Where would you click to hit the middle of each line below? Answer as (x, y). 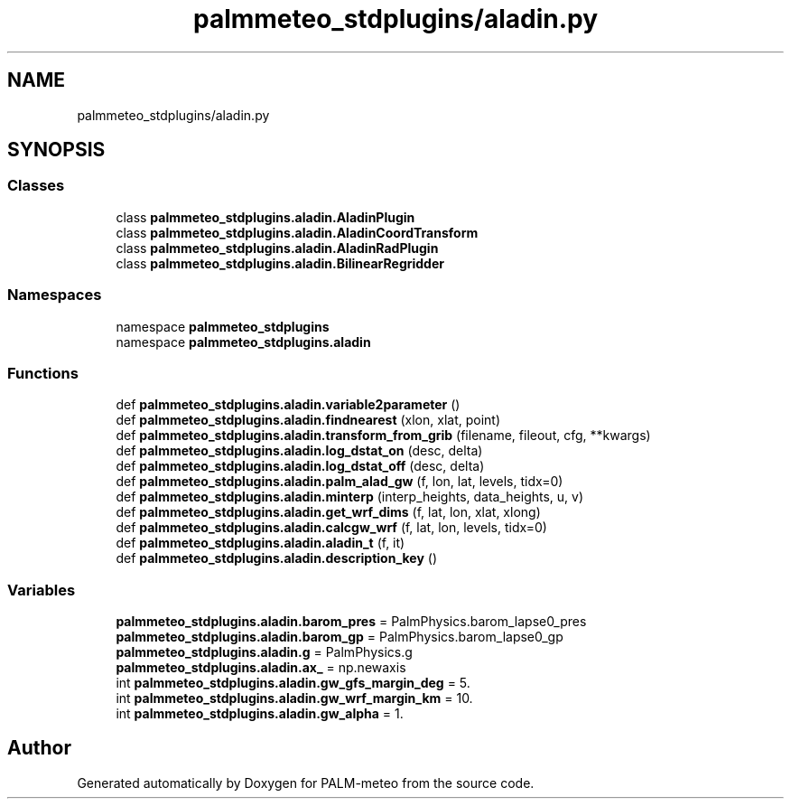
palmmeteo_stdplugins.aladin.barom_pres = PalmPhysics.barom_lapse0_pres (351, 622)
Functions (43, 373)
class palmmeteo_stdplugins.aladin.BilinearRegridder (280, 263)
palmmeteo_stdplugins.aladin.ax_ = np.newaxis (261, 668)
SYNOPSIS (56, 150)
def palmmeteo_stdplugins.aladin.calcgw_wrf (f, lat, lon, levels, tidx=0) (331, 528)
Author (39, 748)
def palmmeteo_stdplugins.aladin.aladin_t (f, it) (261, 543)
